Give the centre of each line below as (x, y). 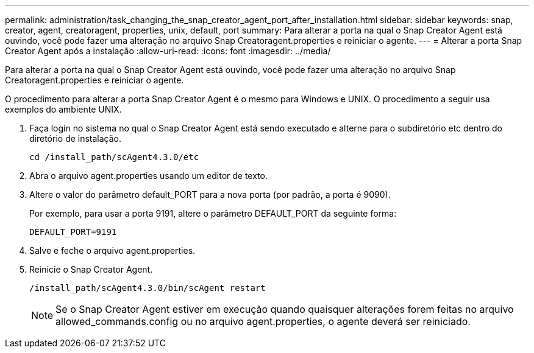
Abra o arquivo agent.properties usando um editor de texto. (148, 176)
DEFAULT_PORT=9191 (73, 232)
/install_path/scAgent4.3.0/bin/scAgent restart (148, 288)
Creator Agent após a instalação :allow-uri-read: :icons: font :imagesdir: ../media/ (168, 51)
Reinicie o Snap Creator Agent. (91, 269)
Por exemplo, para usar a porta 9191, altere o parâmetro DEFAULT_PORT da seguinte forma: (213, 213)
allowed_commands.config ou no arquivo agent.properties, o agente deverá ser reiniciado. (263, 321)
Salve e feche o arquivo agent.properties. (112, 250)
